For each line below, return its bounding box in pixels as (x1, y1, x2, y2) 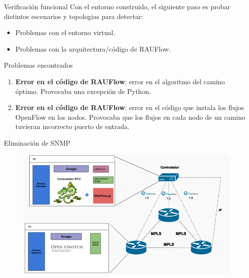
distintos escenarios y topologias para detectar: (4, 11, 143, 21)
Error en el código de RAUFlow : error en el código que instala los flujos (15, 102, 244, 112)
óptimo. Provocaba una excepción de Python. (15, 86, 151, 96)
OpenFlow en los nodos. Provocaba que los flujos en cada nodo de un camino (15, 111, 246, 122)
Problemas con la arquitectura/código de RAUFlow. (15, 43, 171, 54)
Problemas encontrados (4, 60, 73, 70)
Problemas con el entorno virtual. (15, 27, 115, 37)
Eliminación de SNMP (4, 137, 71, 148)
